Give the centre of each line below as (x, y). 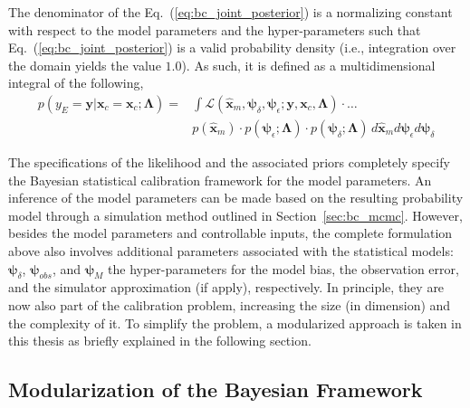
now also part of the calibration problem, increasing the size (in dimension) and (230, 304)
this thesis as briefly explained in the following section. (160, 341)
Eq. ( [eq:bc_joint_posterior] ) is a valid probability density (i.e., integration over (232, 47)
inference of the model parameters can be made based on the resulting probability (236, 198)
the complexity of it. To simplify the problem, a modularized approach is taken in (235, 323)
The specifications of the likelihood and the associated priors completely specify (229, 162)
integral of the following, (76, 83)
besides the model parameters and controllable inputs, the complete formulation (230, 233)
